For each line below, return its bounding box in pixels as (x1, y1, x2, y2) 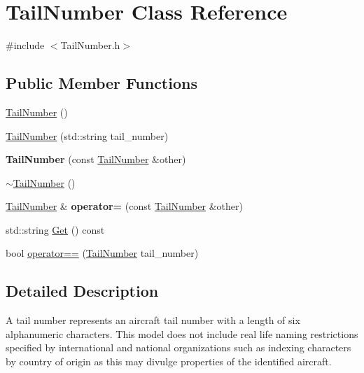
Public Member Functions (6, 72, 197, 94)
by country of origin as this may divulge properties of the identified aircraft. (6, 354, 332, 369)
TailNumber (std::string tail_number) (6, 128, 169, 143)
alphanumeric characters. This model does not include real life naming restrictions (6, 326, 358, 341)
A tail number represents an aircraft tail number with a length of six (6, 313, 300, 328)
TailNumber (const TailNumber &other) (6, 152, 186, 167)
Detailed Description (6, 280, 159, 302)
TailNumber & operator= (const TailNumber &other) (6, 199, 243, 213)
